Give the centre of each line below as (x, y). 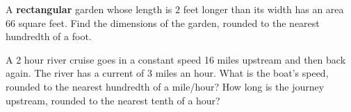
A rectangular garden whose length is (89, 9)
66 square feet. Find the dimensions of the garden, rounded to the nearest (163, 22)
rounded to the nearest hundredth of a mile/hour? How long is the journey (165, 86)
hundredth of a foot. (49, 36)
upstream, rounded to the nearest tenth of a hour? (113, 100)
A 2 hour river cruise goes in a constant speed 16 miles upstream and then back (176, 59)
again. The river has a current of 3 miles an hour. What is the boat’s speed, (167, 73)
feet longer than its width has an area (263, 9)
